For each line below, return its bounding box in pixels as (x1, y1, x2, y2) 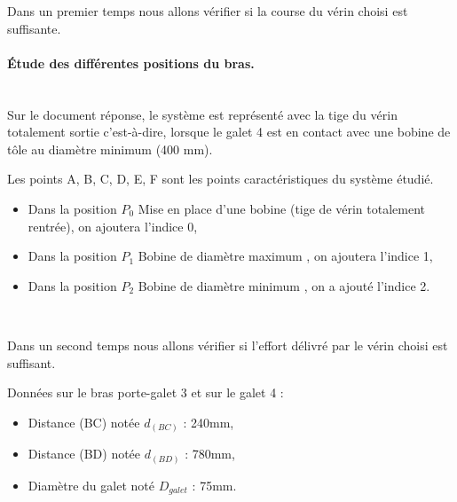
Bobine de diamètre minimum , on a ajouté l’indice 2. (138, 276, 430, 294)
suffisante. (7, 19, 61, 37)
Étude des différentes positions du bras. (7, 53, 255, 72)
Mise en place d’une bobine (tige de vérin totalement (138, 199, 426, 217)
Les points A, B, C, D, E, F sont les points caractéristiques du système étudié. (7, 169, 434, 188)
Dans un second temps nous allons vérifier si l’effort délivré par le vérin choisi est (7, 335, 448, 354)
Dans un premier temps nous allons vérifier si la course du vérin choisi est (7, 2, 408, 20)
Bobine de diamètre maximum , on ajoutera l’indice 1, (138, 247, 433, 265)
